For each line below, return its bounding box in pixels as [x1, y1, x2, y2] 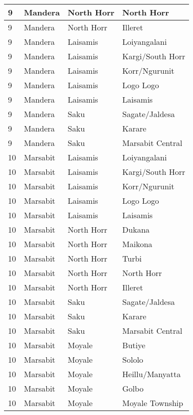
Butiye [122, 339, 146, 351]
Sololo [122, 354, 144, 365]
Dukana [122, 224, 150, 235]
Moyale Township [122, 397, 184, 409]
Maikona [122, 238, 153, 250]
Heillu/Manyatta [122, 368, 181, 380]
